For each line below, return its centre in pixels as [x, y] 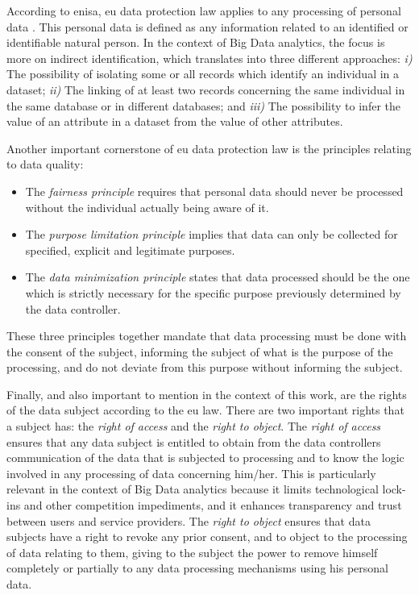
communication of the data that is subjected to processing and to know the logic [205, 458]
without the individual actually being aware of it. [147, 207]
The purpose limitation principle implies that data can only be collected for [212, 234]
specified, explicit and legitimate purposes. [130, 250]
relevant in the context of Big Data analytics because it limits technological [193, 489]
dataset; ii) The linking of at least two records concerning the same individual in [206, 89]
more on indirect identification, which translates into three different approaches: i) [209, 58]
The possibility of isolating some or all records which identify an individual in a [203, 74]
